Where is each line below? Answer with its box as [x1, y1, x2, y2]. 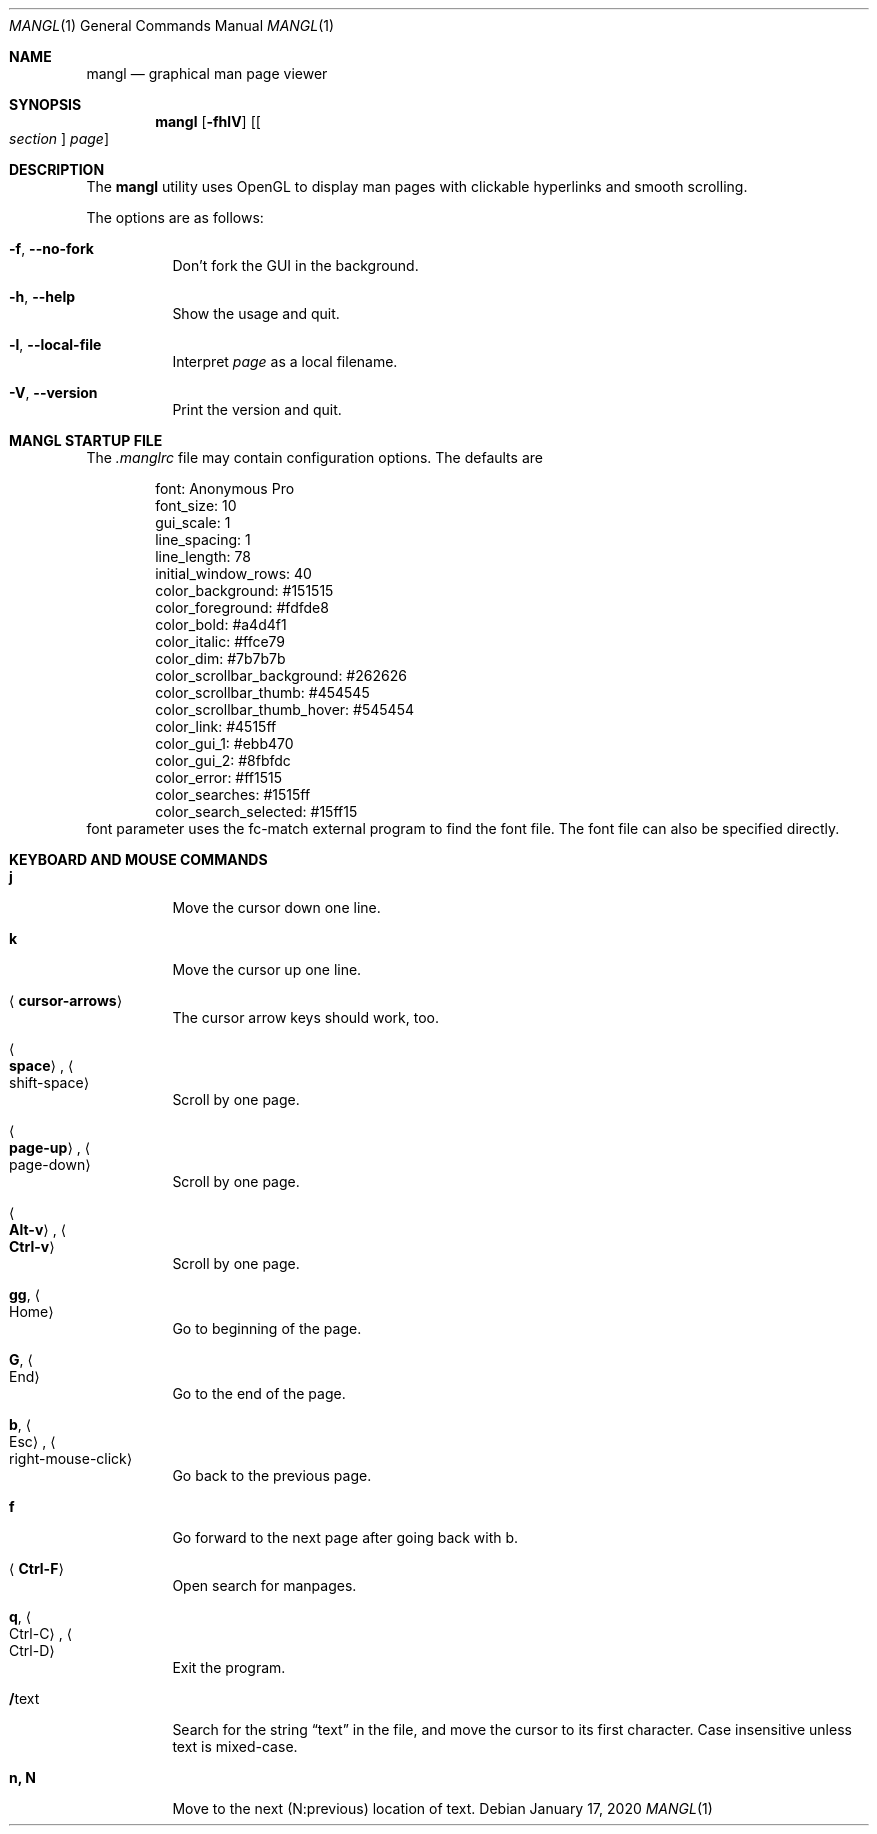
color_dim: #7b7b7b [155, 650, 286, 667]
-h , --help [9, 288, 76, 305]
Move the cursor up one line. [172, 961, 362, 978]
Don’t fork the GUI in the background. [172, 257, 419, 274]
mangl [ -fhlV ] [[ [155, 113, 261, 130]
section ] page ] [9, 130, 110, 147]
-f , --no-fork [9, 240, 94, 257]
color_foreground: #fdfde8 [155, 599, 329, 616]
